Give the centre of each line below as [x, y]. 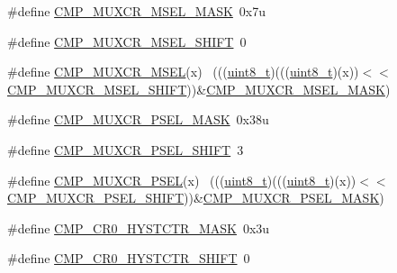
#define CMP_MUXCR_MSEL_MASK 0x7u [137, 11]
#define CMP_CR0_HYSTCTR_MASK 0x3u [139, 227]
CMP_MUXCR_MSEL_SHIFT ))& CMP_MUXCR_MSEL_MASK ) [199, 89]
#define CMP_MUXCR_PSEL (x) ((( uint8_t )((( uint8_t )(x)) [182, 180]
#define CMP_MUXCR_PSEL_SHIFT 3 [126, 149]
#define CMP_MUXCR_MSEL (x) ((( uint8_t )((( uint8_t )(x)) [183, 72]
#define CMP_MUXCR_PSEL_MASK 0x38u [138, 119]
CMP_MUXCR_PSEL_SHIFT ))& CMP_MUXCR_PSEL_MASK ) [196, 198]
